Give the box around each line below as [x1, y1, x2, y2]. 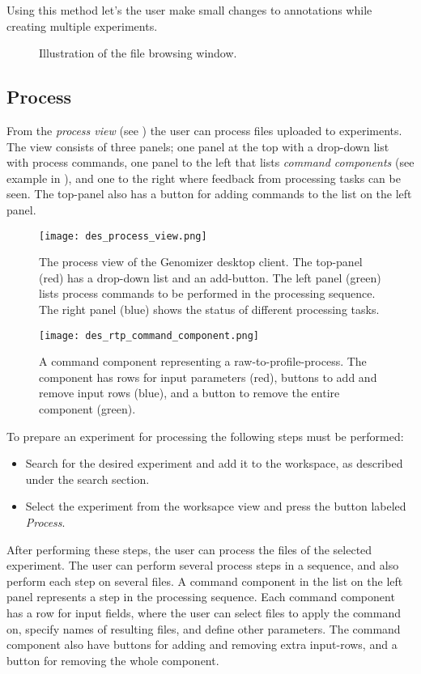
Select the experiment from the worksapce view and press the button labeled [25, 498, 406, 515]
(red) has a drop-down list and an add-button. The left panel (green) [39, 269, 381, 286]
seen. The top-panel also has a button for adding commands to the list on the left [6, 185, 412, 202]
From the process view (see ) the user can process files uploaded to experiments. [6, 121, 402, 138]
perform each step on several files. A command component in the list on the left [6, 572, 403, 589]
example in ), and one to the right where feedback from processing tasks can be [6, 169, 401, 186]
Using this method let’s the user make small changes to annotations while [6, 2, 372, 18]
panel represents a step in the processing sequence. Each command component [6, 588, 395, 605]
